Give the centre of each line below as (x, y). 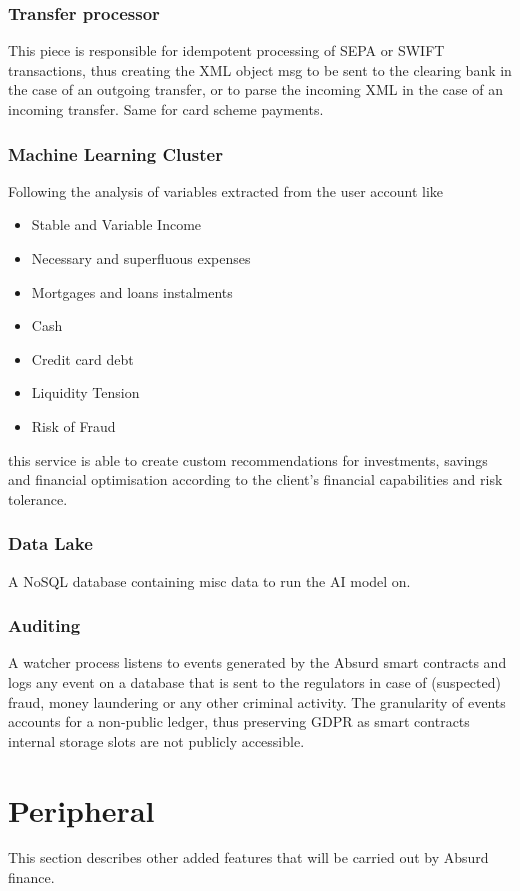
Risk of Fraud (73, 425)
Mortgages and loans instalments (132, 291)
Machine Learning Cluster (115, 153)
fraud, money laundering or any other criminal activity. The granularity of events (257, 701)
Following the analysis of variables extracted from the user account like (226, 190)
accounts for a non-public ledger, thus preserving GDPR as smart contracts (239, 721)
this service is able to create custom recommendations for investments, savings (248, 459)
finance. (31, 877)
